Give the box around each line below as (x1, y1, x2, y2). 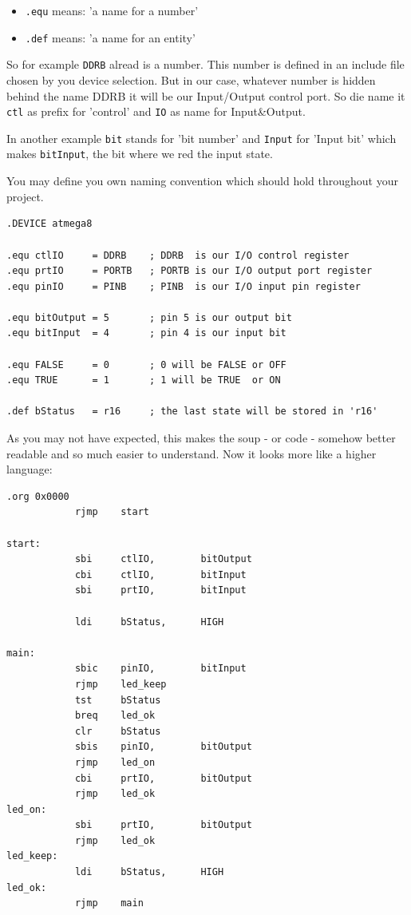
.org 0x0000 (6, 490, 69, 502)
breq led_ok (74, 710, 156, 722)
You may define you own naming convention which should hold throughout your (6, 172, 398, 189)
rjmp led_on (74, 756, 156, 768)
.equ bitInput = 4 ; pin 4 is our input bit (6, 327, 287, 339)
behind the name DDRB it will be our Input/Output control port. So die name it (6, 87, 405, 104)
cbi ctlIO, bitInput (74, 568, 247, 580)
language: (6, 461, 53, 477)
